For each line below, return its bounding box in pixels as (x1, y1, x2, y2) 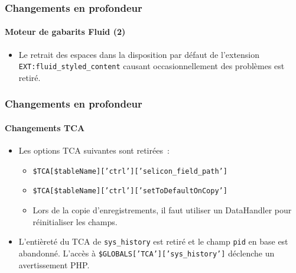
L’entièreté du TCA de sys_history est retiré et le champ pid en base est (18, 235, 288, 248)
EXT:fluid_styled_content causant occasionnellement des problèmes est (18, 60, 285, 72)
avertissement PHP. (18, 258, 90, 271)
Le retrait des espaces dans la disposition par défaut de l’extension (18, 48, 260, 60)
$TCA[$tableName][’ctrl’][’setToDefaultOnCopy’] (32, 187, 227, 196)
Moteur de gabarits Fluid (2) (5, 25, 126, 38)
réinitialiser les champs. (32, 215, 118, 227)
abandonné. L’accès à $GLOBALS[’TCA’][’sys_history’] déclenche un (18, 246, 275, 259)
